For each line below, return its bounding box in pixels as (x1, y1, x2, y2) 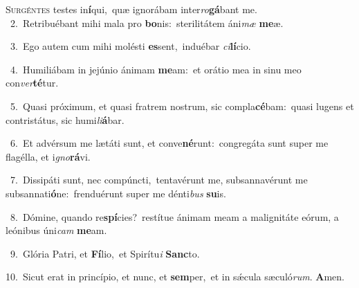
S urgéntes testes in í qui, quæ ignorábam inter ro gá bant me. (6, 2, 257, 16)
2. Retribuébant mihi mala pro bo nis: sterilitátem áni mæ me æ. (10, 15, 284, 30)
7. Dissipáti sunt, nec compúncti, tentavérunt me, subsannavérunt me (10, 172, 308, 187)
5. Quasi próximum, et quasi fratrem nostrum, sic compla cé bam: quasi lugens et (10, 98, 354, 113)
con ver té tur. (6, 75, 59, 90)
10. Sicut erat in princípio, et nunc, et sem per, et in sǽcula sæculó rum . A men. (6, 269, 344, 284)
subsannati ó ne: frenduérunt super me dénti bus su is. (6, 186, 226, 200)
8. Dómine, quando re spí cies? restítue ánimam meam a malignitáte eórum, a (10, 209, 339, 224)
